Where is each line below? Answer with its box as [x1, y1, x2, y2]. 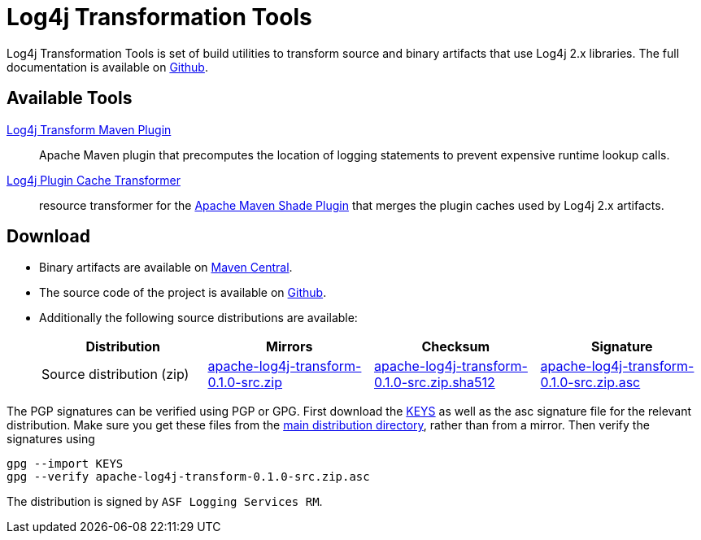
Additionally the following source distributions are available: [39, 311, 358, 325]
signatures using [7, 432, 95, 446]
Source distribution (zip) [41, 366, 189, 383]
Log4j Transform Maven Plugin [7, 122, 172, 137]
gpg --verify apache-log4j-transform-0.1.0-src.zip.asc [7, 470, 370, 484]
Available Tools [7, 88, 133, 109]
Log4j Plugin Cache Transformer [7, 172, 181, 187]
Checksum [421, 338, 490, 355]
